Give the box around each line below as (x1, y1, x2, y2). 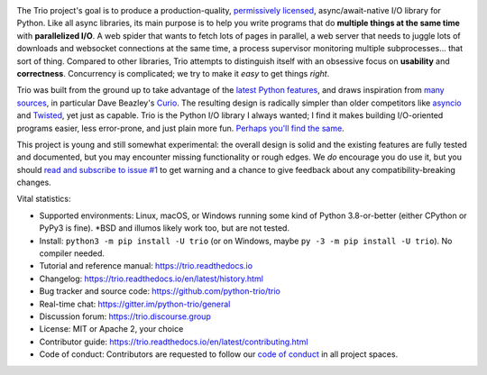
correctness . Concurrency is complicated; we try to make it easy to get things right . (16, 68, 330, 78)
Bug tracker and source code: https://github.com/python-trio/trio (39, 286, 281, 297)
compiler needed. (39, 248, 106, 259)
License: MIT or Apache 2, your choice (39, 324, 184, 334)
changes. (16, 177, 51, 188)
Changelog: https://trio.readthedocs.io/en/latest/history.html (39, 273, 263, 284)
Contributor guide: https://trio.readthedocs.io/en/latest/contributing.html (39, 336, 308, 347)
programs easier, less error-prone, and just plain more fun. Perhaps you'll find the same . (16, 123, 345, 133)
